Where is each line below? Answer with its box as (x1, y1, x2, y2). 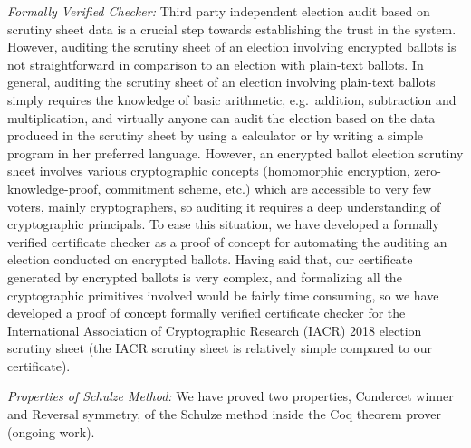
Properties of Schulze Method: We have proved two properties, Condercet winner (7, 386, 454, 405)
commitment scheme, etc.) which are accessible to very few (105, 178, 432, 197)
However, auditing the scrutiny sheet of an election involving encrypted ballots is (7, 37, 457, 56)
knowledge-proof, (7, 178, 101, 197)
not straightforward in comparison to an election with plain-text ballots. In (7, 54, 424, 73)
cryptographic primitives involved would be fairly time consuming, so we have (7, 285, 439, 304)
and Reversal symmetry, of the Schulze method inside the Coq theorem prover (7, 405, 441, 424)
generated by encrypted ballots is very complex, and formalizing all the (7, 267, 402, 286)
